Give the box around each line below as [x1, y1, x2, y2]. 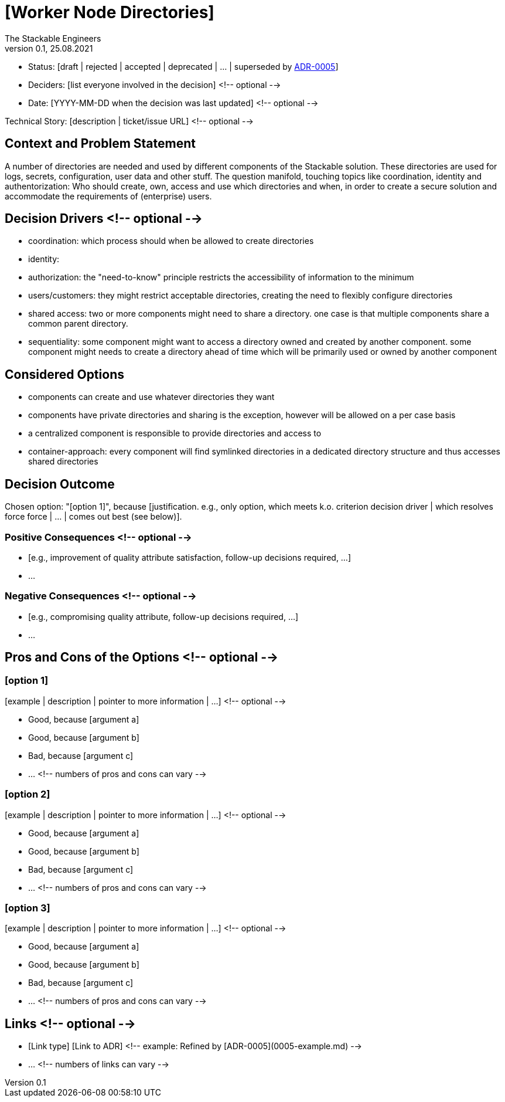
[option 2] [5, 788, 50, 801]
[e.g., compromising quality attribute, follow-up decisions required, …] [28, 611, 299, 622]
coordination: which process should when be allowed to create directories [28, 236, 314, 246]
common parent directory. [28, 318, 128, 329]
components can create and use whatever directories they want [28, 392, 275, 402]
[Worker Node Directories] [5, 2, 214, 22]
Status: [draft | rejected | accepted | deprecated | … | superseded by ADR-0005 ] [28, 61, 339, 72]
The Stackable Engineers [5, 33, 101, 43]
